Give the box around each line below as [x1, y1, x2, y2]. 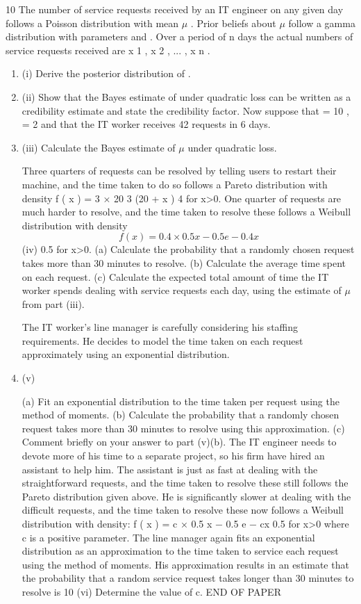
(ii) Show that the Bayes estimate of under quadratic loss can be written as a [22, 89, 351, 104]
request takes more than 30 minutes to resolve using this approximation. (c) [22, 421, 345, 435]
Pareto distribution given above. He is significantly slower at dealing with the [22, 489, 351, 503]
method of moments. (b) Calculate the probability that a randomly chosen [22, 407, 339, 422]
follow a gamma [288, 15, 355, 30]
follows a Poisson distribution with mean [6, 15, 179, 30]
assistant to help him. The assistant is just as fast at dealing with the [22, 462, 318, 476]
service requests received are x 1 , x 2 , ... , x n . [6, 42, 210, 57]
